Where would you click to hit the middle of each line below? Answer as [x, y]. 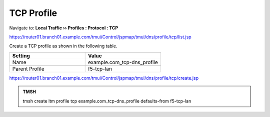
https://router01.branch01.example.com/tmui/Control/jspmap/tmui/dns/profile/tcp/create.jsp [104, 78]
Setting [21, 56]
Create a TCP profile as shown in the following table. [63, 46]
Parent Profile [28, 69]
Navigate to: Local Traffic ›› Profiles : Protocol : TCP [64, 28]
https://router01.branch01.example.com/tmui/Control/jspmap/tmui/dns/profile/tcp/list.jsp [100, 37]
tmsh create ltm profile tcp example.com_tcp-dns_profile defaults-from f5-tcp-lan [107, 101]
